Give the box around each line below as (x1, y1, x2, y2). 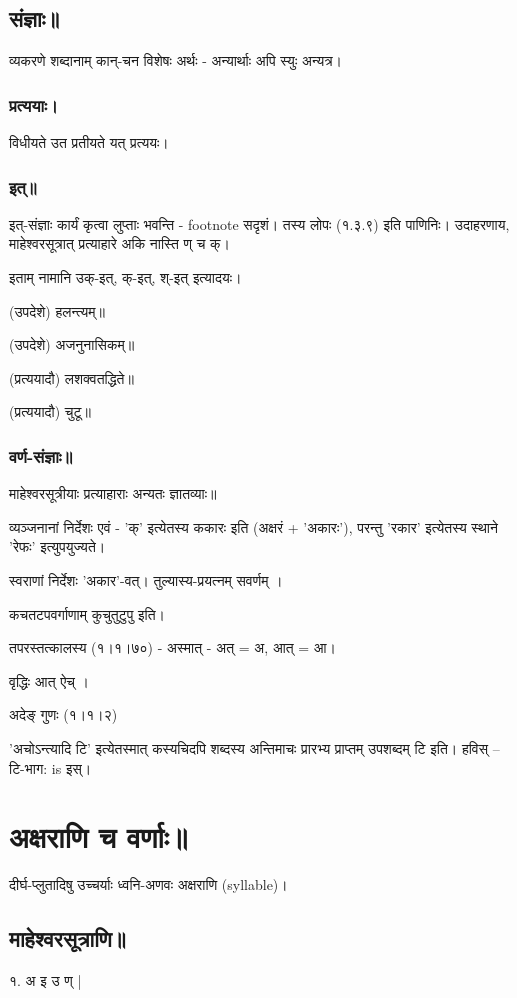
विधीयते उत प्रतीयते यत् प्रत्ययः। (9, 132, 169, 153)
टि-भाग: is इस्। (9, 757, 92, 778)
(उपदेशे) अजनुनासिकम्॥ (9, 334, 135, 355)
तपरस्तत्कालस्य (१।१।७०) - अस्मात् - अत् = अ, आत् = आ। (9, 637, 337, 658)
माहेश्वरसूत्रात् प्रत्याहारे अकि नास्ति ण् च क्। (9, 233, 230, 254)
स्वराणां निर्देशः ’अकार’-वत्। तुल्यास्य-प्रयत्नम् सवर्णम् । (9, 569, 283, 590)
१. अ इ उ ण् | (9, 970, 82, 991)
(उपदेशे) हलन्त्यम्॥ (9, 300, 106, 321)
